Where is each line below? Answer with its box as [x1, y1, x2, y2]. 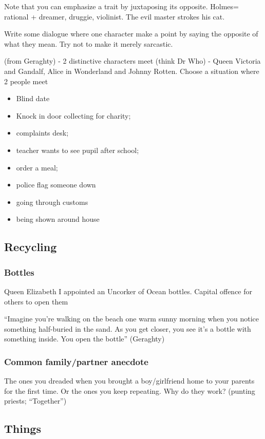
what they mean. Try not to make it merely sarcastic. [4, 38, 173, 49]
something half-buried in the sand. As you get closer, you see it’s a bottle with [4, 323, 251, 334]
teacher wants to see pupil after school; [16, 144, 139, 155]
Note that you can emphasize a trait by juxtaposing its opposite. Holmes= [4, 1, 239, 11]
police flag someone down [16, 179, 96, 190]
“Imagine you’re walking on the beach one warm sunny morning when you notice [4, 313, 259, 324]
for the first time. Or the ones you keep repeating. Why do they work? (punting [4, 385, 255, 396]
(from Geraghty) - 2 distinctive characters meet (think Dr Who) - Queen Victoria [4, 55, 261, 66]
